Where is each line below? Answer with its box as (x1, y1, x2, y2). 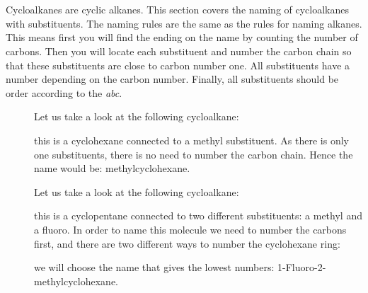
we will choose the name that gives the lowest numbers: (34, 260, 275, 275)
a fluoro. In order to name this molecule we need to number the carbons (34, 222, 347, 236)
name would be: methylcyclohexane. (34, 161, 190, 176)
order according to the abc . (6, 85, 122, 100)
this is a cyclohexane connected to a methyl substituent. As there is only (34, 132, 349, 147)
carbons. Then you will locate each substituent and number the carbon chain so (6, 43, 352, 58)
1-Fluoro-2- (277, 260, 326, 275)
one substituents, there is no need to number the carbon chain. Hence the (34, 146, 353, 161)
